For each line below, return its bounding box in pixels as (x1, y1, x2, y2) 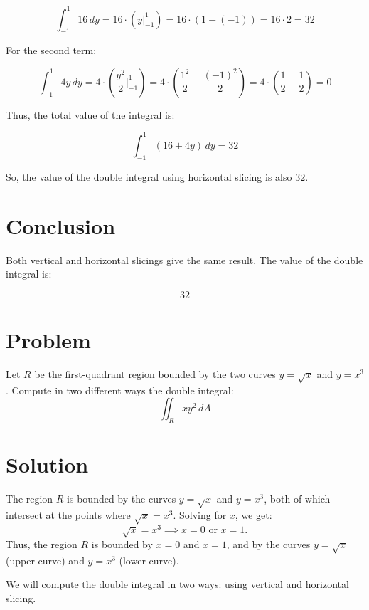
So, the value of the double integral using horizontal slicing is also (6, 169, 292, 184)
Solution (6, 450, 89, 479)
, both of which (264, 491, 331, 506)
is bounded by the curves (67, 491, 176, 506)
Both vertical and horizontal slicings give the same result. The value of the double (6, 252, 363, 267)
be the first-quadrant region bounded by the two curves (34, 366, 276, 381)
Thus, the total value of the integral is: (6, 107, 175, 122)
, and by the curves (226, 537, 311, 552)
